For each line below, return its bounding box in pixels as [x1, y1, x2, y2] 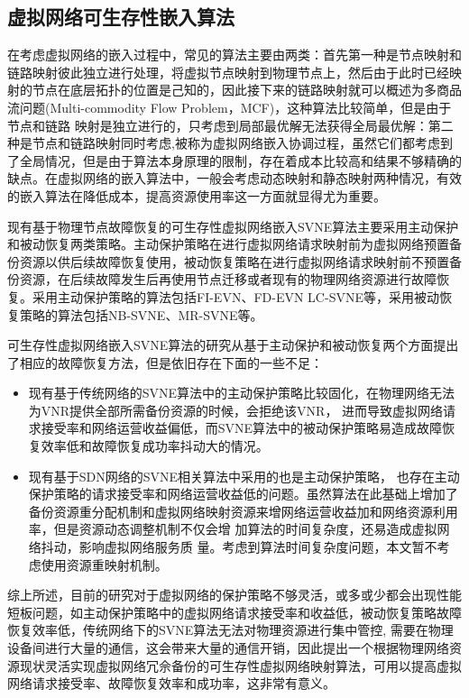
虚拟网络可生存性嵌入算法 [7, 3, 234, 31]
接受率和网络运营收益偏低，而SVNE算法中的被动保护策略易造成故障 [41, 418, 443, 437]
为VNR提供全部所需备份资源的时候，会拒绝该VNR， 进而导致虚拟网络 [28, 400, 444, 419]
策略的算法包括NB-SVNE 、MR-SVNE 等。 [19, 305, 263, 324]
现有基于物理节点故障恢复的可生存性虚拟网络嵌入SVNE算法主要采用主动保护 [7, 216, 459, 235]
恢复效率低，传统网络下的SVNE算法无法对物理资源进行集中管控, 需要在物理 [7, 620, 454, 639]
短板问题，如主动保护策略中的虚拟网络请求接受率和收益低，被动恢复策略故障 [7, 602, 462, 621]
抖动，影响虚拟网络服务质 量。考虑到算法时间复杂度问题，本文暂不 [41, 537, 437, 556]
